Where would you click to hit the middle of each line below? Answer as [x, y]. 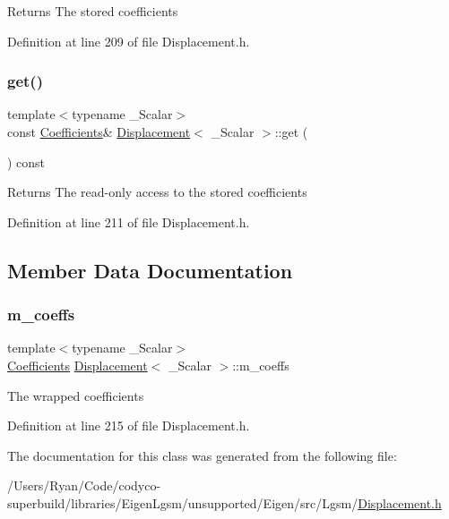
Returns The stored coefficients [93, 11]
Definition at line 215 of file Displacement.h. [129, 425]
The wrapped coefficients [76, 395]
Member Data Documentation [150, 270]
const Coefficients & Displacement [99, 132]
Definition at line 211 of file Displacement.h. [129, 221]
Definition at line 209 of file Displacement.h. [129, 41]
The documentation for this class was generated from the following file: [202, 455]
